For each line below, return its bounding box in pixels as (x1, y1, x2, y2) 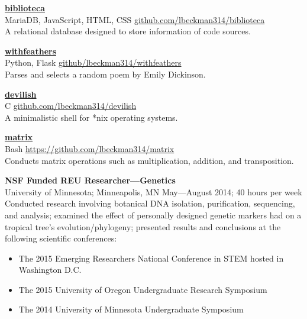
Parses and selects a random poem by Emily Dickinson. (5, 67, 206, 80)
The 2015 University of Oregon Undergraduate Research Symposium (18, 283, 267, 295)
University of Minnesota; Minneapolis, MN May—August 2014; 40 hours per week (5, 185, 302, 198)
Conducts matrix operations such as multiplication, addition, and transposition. (5, 154, 294, 166)
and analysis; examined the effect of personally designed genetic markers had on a (5, 208, 302, 221)
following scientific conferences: (5, 232, 117, 244)
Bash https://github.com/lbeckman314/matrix (5, 142, 174, 154)
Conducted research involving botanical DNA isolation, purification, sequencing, (5, 197, 295, 210)
